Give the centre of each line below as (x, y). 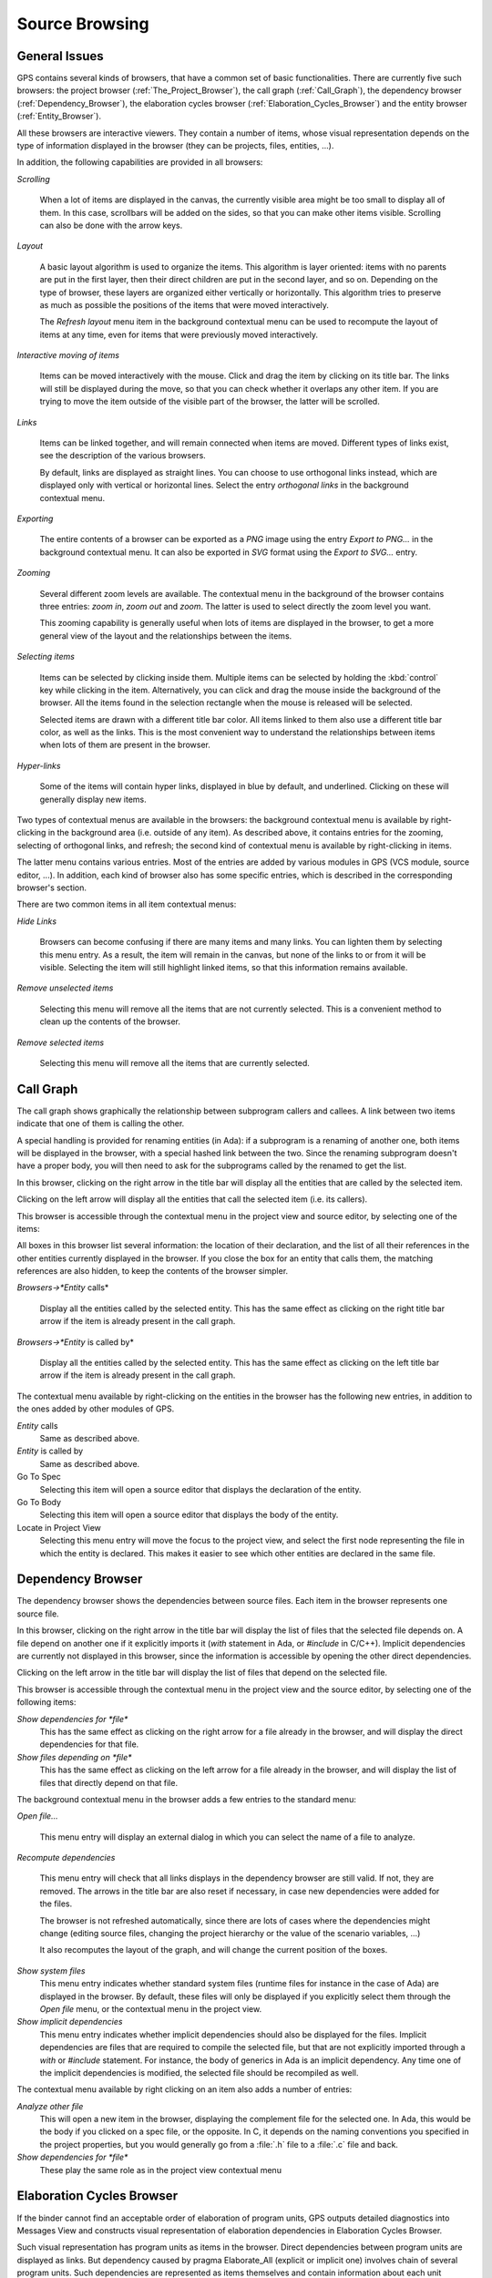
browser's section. (51, 888)
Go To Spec (39, 1477)
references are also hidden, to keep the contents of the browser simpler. (153, 1271)
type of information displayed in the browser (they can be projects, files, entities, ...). (175, 146)
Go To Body (39, 1502)
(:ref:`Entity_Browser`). (59, 116)
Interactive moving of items (68, 355)
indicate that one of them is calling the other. (101, 1124)
